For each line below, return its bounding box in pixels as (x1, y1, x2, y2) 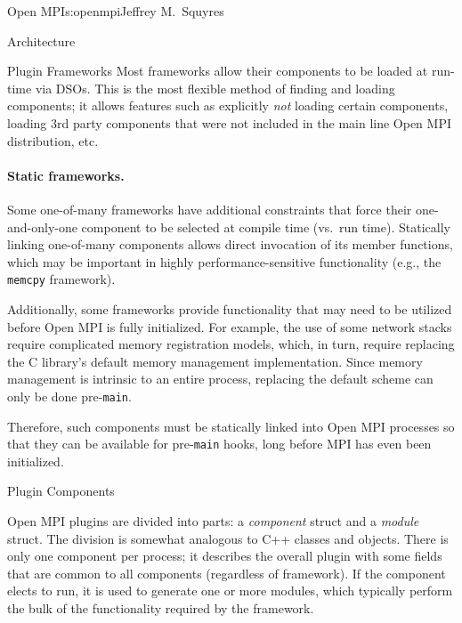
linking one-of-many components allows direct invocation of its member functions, (7, 235, 453, 254)
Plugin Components (7, 481, 115, 500)
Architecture (7, 31, 76, 50)
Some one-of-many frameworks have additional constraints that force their (7, 199, 412, 218)
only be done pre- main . (7, 386, 132, 405)
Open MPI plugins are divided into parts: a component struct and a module (7, 512, 419, 530)
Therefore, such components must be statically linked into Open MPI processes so (7, 417, 455, 435)
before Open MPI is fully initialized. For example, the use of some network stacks (7, 317, 452, 336)
